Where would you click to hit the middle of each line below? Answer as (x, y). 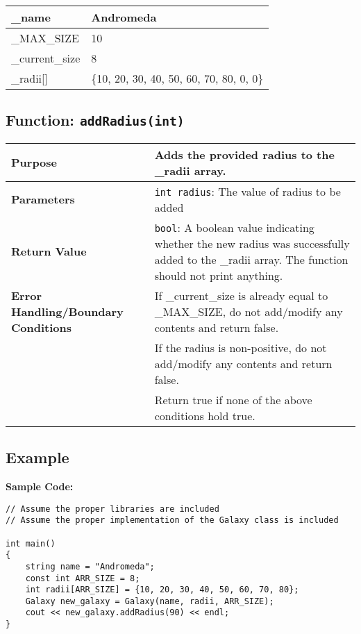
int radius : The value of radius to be (247, 191)
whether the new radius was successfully (252, 243)
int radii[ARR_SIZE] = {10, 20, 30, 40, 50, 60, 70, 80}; (162, 590)
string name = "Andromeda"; (90, 566)
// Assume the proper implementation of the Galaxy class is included (172, 520)
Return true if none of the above (233, 399)
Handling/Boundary (67, 311)
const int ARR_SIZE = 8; (83, 578)
